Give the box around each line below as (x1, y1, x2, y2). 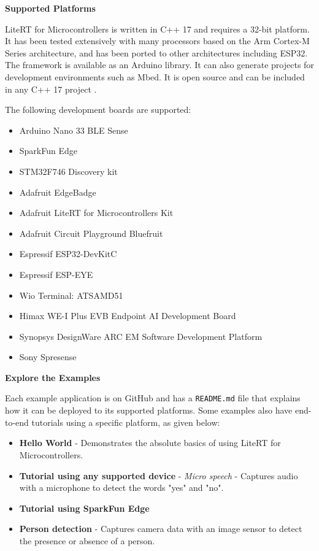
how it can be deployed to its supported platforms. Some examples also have (5, 404, 293, 417)
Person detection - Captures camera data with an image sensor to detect (19, 522, 302, 535)
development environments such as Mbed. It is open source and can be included (5, 70, 305, 83)
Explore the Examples (5, 371, 101, 383)
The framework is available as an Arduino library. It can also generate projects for (5, 58, 314, 71)
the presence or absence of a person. (19, 534, 155, 547)
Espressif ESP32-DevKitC (19, 247, 117, 260)
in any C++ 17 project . (5, 82, 97, 95)
